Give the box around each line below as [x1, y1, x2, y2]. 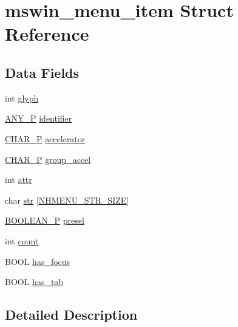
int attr [5, 173, 32, 186]
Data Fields [5, 63, 80, 81]
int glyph [5, 91, 39, 104]
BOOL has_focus [5, 255, 70, 267]
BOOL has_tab [5, 275, 64, 288]
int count [5, 234, 39, 247]
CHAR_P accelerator [5, 132, 86, 145]
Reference [5, 21, 89, 46]
